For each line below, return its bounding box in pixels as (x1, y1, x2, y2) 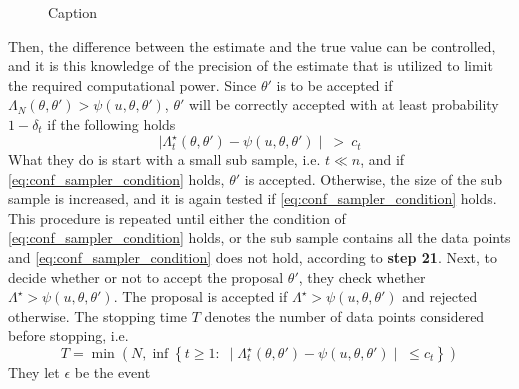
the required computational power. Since (8, 74, 257, 95)
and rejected (402, 286, 478, 307)
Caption (48, 2, 98, 22)
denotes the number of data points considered (204, 305, 485, 326)
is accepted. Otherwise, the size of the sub (244, 168, 503, 189)
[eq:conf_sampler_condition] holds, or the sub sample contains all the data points (8, 227, 511, 248)
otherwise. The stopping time (8, 305, 188, 326)
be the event (74, 362, 151, 382)
